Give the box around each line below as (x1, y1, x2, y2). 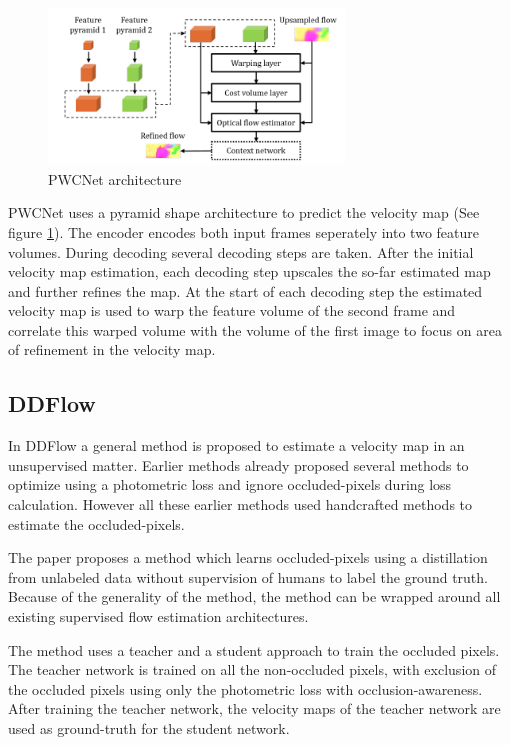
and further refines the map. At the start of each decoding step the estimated (8, 280, 483, 301)
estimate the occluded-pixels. (8, 513, 185, 534)
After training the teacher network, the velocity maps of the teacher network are (8, 698, 501, 719)
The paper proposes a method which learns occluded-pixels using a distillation (8, 547, 488, 568)
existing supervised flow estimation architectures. (8, 606, 309, 627)
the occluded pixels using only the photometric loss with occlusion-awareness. (8, 678, 483, 699)
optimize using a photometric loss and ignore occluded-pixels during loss (8, 474, 452, 495)
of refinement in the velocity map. (8, 339, 216, 360)
